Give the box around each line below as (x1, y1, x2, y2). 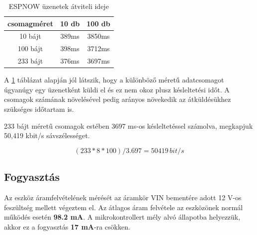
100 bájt (17, 43, 43, 54)
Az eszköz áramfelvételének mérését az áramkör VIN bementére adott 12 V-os (4, 192, 242, 202)
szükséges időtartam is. (4, 104, 74, 114)
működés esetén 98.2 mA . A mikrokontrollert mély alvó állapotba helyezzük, (4, 212, 241, 222)
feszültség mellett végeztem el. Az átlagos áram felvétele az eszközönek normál (4, 202, 243, 212)
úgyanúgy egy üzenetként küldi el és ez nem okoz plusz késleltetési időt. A (4, 84, 230, 94)
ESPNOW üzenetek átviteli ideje (8, 1, 109, 11)
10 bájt (19, 31, 41, 41)
